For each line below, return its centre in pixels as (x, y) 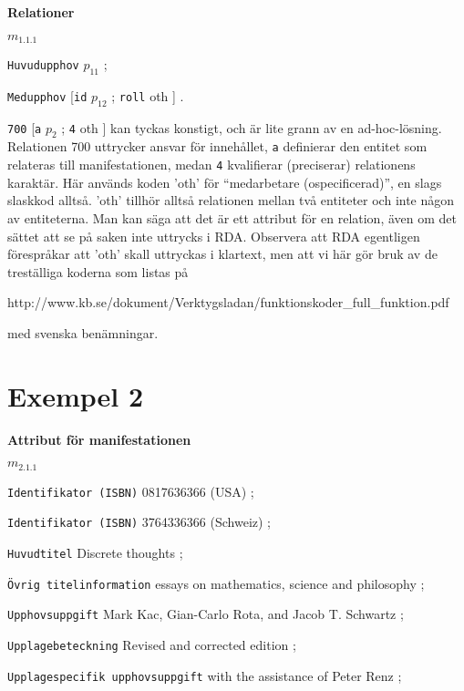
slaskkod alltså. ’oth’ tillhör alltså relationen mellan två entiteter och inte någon (231, 200)
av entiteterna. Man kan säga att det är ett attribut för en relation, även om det (232, 217)
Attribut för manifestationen (99, 439)
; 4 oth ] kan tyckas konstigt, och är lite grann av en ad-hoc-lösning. (252, 127)
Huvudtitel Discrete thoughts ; (95, 552)
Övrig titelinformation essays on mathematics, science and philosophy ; (216, 583)
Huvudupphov (43, 66)
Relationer (41, 12)
